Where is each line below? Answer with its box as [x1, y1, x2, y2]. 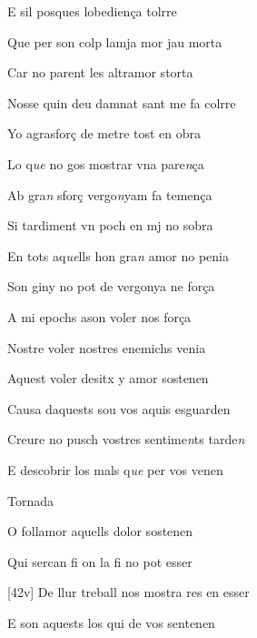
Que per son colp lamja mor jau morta [7, 32, 222, 51]
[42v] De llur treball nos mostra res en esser [7, 582, 250, 602]
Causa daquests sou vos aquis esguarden [7, 399, 231, 418]
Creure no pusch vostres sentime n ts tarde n [7, 430, 245, 449]
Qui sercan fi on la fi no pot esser [7, 552, 193, 571]
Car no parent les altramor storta [7, 63, 193, 82]
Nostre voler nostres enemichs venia [7, 338, 206, 357]
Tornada [7, 491, 54, 510]
